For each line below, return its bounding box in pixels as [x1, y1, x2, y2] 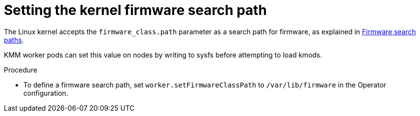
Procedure [4, 65, 37, 74]
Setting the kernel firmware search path [4, 2, 267, 18]
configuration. [23, 88, 68, 97]
